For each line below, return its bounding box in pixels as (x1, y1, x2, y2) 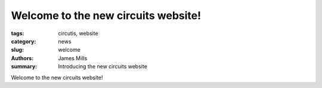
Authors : (11, 54, 34, 62)
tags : (11, 30, 24, 37)
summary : (11, 63, 38, 70)
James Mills (58, 54, 88, 62)
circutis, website (58, 30, 98, 37)
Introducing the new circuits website (58, 63, 147, 70)
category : (11, 37, 36, 45)
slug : (11, 46, 24, 54)
